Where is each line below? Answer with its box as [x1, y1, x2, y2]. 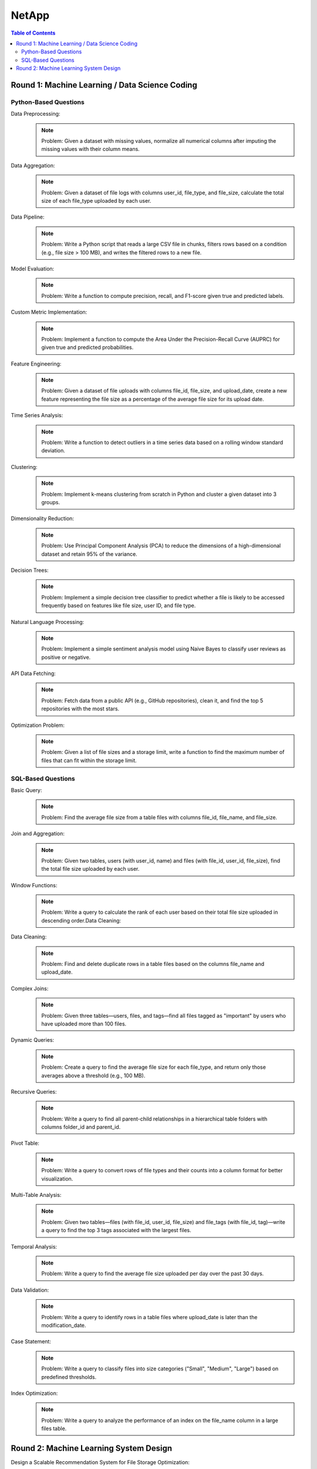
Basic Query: [11, 786, 42, 793]
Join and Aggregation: [11, 830, 65, 837]
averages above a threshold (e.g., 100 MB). [41, 1072, 146, 1079]
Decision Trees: [11, 566, 49, 573]
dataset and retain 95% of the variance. [41, 550, 137, 558]
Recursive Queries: [11, 1088, 57, 1095]
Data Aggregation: [11, 162, 55, 169]
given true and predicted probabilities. [41, 344, 134, 351]
